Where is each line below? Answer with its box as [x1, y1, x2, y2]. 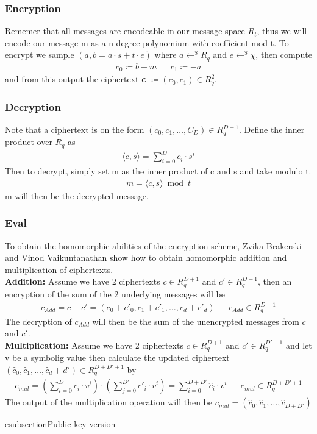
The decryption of [5, 315, 72, 327]
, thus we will [257, 24, 307, 37]
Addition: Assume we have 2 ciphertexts [5, 275, 160, 288]
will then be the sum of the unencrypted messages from [92, 315, 299, 327]
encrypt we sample [5, 48, 74, 61]
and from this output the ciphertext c [5, 73, 146, 85]
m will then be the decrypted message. [5, 189, 149, 202]
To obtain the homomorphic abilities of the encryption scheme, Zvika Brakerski [5, 239, 302, 252]
